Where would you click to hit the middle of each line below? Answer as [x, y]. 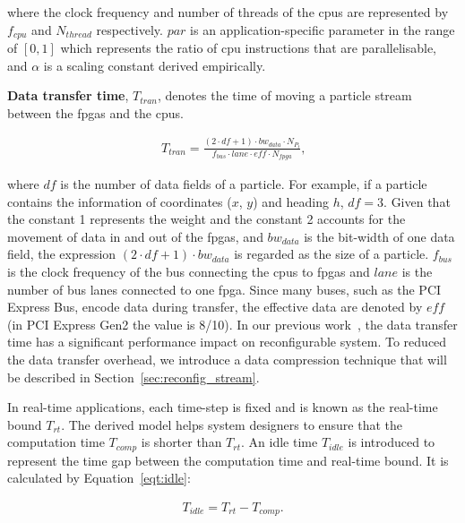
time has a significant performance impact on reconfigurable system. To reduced [227, 342]
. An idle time [280, 442]
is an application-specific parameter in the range [323, 29]
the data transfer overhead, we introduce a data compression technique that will [227, 359]
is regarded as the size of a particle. [332, 254]
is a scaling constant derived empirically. [155, 65]
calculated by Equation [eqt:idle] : [99, 478]
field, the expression [62, 254]
